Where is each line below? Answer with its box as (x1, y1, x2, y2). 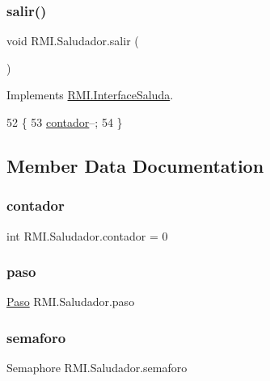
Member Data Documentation (6, 153, 264, 178)
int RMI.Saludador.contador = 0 (6, 227, 168, 244)
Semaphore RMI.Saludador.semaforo (6, 359, 188, 376)
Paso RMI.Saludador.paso (6, 293, 135, 310)
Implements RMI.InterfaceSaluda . (6, 86, 174, 103)
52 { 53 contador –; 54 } (6, 114, 123, 130)
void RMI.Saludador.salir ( (6, 32, 139, 49)
